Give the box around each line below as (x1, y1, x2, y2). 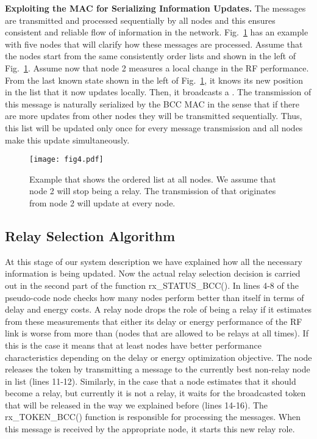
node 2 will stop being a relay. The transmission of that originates (29, 184, 276, 197)
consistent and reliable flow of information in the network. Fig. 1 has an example (5, 26, 308, 38)
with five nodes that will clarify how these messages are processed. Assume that (5, 37, 303, 50)
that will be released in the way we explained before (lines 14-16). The (5, 398, 268, 411)
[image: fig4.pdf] (29, 155, 104, 164)
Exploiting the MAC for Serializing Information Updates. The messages (5, 2, 306, 14)
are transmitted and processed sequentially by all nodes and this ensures (5, 13, 276, 26)
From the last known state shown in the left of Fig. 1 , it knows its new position (5, 73, 303, 86)
